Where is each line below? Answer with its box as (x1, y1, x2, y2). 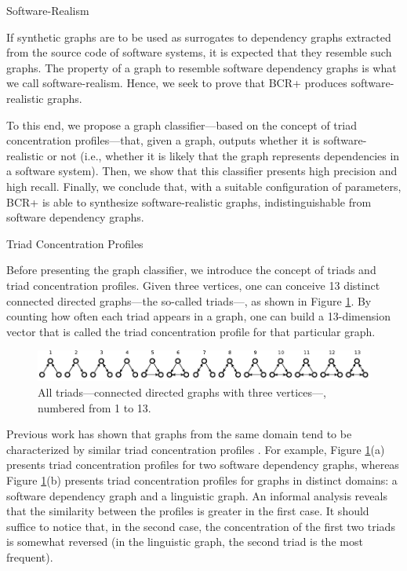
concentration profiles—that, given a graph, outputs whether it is (6, 132, 320, 148)
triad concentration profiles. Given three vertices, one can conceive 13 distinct (6, 276, 380, 293)
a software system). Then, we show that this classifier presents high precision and (6, 163, 398, 179)
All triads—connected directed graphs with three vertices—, (38, 384, 326, 401)
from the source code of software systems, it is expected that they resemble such (6, 44, 392, 60)
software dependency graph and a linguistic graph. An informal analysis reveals (6, 487, 387, 503)
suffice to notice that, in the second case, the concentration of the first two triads (6, 518, 395, 534)
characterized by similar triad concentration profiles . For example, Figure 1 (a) (6, 441, 385, 457)
